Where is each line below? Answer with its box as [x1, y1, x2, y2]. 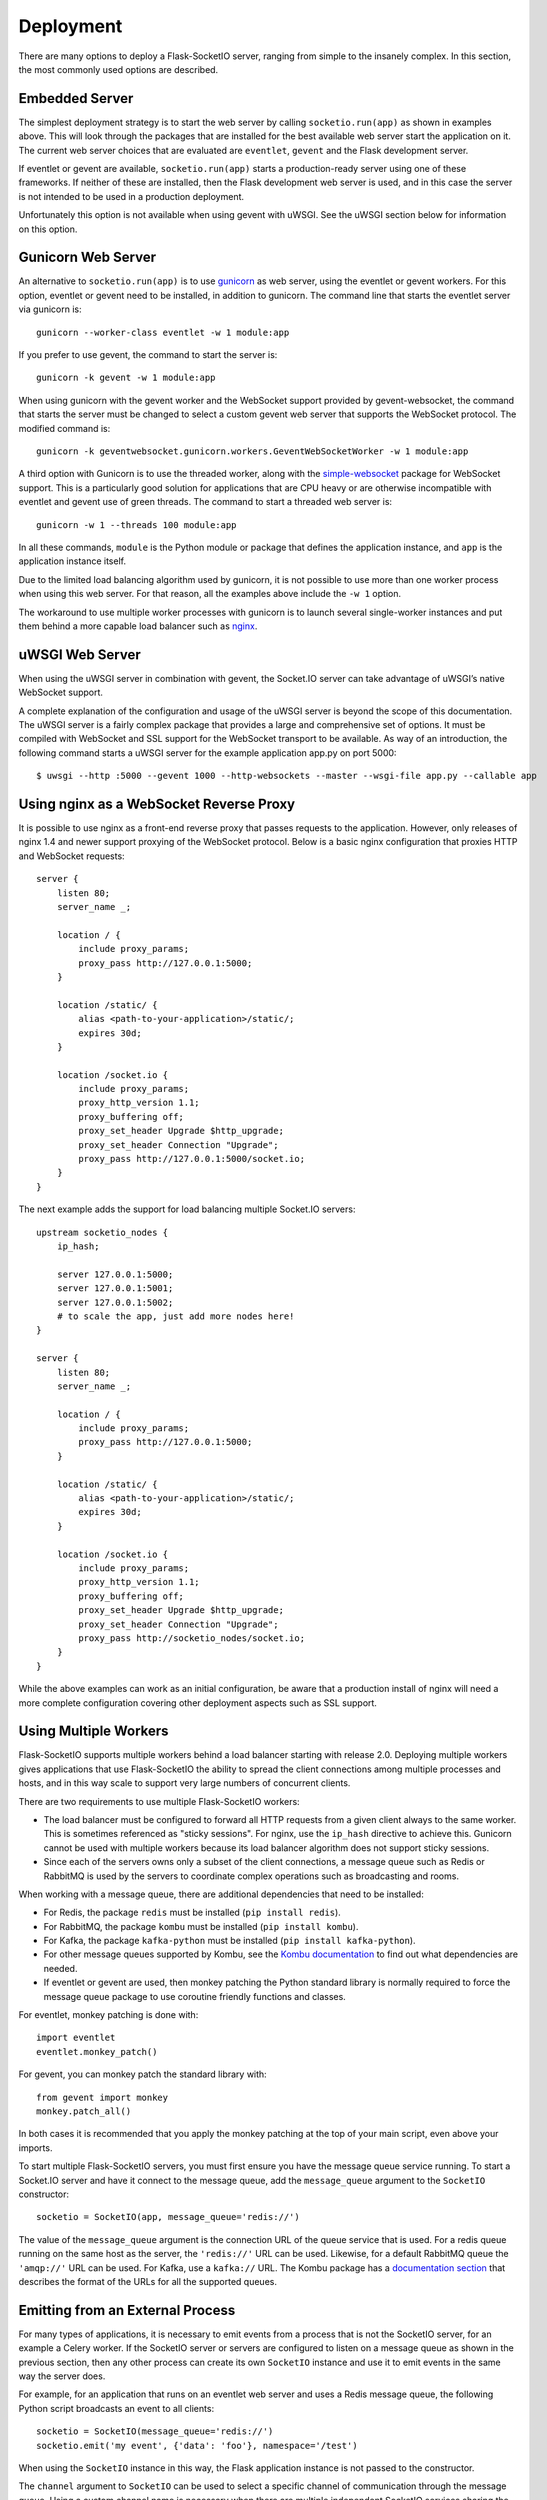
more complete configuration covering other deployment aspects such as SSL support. [18, 1696, 377, 1709]
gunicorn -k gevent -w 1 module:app [36, 372, 216, 384]
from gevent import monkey [36, 2091, 169, 2103]
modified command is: [18, 422, 111, 434]
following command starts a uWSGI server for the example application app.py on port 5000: [18, 746, 397, 759]
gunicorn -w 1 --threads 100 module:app [36, 519, 237, 530]
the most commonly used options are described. [18, 63, 219, 75]
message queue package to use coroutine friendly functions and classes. [43, 1990, 347, 2002]
